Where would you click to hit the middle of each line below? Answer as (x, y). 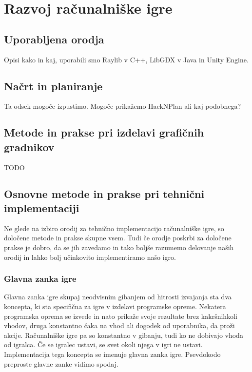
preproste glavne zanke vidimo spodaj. (61, 363)
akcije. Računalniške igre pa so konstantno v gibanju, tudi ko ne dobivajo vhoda (124, 335)
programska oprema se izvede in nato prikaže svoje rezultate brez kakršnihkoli (121, 316)
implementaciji (42, 207)
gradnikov (29, 147)
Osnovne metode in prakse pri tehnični (104, 193)
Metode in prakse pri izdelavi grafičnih (104, 132)
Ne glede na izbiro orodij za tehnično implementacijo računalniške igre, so (114, 228)
